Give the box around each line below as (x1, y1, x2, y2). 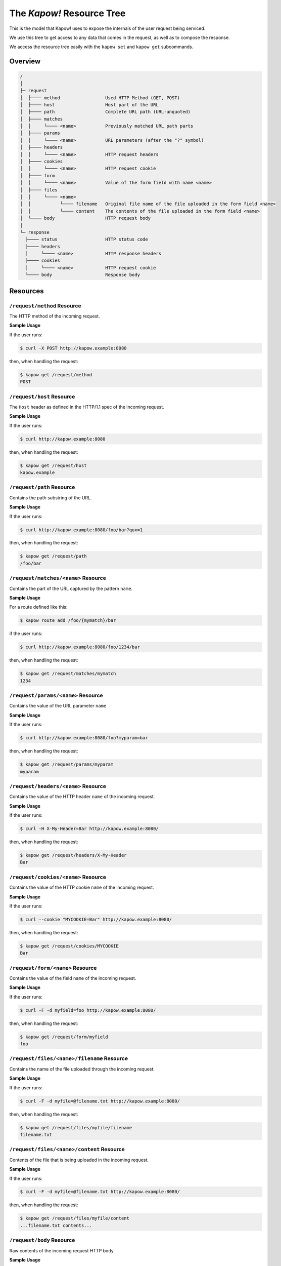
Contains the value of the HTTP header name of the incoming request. (9, 794, 155, 800)
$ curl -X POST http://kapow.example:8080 (20, 345, 127, 351)
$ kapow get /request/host (20, 462, 87, 468)
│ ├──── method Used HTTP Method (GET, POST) (20, 95, 180, 101)
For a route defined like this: (9, 604, 68, 610)
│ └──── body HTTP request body (20, 215, 151, 221)
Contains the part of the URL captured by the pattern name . (9, 585, 133, 591)
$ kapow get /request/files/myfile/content (20, 1215, 130, 1221)
